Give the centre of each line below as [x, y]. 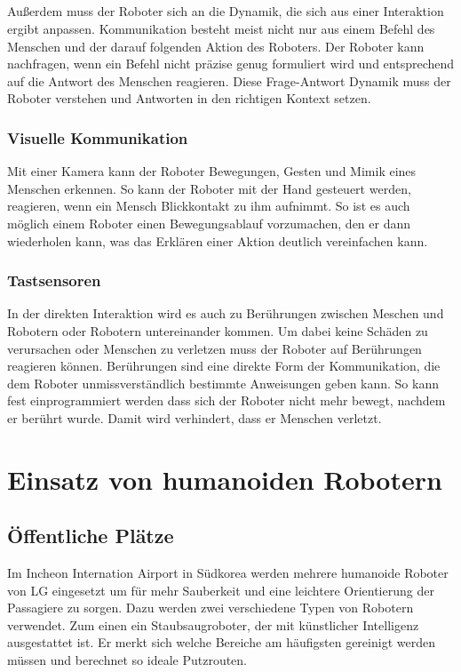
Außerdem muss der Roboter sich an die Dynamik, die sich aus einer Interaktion [226, 11]
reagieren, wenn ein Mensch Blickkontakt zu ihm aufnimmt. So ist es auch [209, 206]
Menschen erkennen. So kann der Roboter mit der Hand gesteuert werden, [209, 188]
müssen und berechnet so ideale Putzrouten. [127, 660]
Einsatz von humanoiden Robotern [225, 479]
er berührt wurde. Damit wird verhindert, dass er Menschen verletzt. [195, 417]
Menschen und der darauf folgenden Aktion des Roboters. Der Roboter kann [216, 46]
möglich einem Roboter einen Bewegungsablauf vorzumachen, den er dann [209, 223]
